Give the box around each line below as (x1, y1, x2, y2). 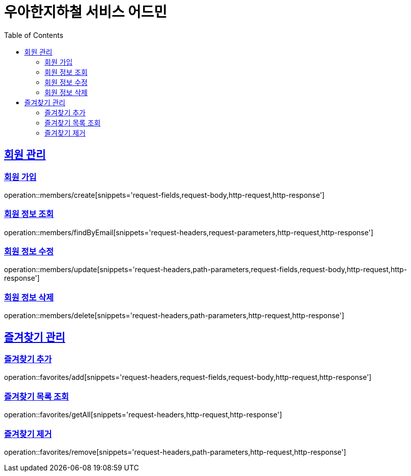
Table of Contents (4, 30, 64, 39)
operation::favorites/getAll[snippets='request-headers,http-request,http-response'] (4, 410, 282, 419)
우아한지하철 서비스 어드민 (4, 4, 167, 21)
